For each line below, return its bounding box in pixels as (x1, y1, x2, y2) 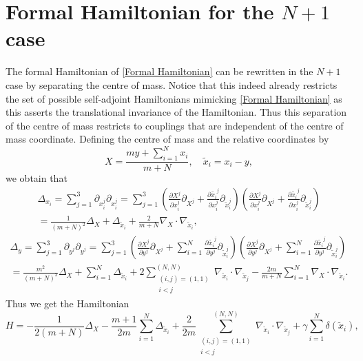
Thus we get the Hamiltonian (6, 296, 129, 310)
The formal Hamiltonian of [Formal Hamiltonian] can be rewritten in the (6, 64, 313, 79)
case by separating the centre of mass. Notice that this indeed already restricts (6, 77, 338, 92)
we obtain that (6, 171, 68, 185)
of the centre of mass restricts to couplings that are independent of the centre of (6, 118, 344, 132)
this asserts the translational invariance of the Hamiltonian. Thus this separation (6, 105, 347, 119)
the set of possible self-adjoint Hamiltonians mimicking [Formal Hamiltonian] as (6, 91, 342, 105)
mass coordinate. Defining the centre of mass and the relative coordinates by (6, 132, 329, 146)
